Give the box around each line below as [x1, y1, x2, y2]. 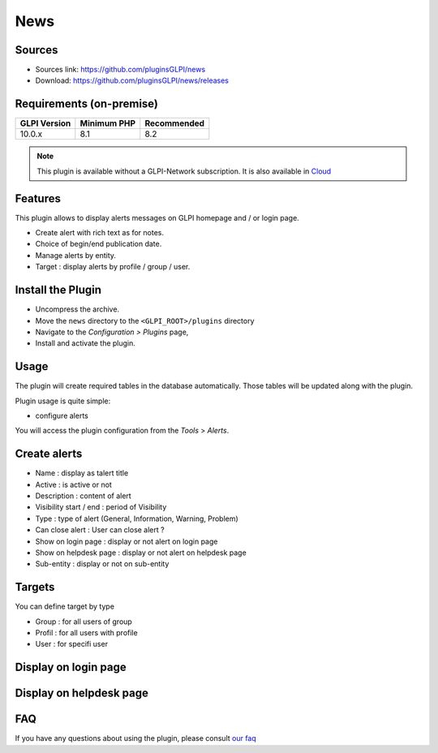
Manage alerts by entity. [35, 250, 117, 260]
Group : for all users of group [35, 617, 133, 626]
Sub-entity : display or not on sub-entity [35, 559, 170, 569]
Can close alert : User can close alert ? [35, 525, 165, 535]
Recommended [144, 118, 205, 129]
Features [15, 191, 61, 205]
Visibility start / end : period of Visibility [35, 502, 167, 512]
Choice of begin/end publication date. [35, 239, 162, 249]
